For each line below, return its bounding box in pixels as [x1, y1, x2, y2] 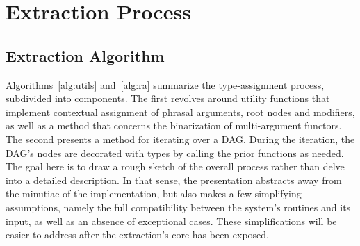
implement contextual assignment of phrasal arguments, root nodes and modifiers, [6, 104, 355, 119]
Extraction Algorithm [6, 44, 165, 66]
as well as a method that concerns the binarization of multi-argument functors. [6, 118, 342, 133]
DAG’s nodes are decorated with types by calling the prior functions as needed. [6, 145, 344, 160]
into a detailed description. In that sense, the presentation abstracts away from [6, 172, 342, 187]
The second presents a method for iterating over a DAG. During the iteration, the [6, 131, 355, 146]
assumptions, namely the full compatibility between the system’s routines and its [6, 199, 351, 214]
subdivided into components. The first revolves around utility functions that [6, 91, 330, 106]
